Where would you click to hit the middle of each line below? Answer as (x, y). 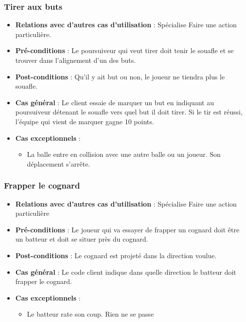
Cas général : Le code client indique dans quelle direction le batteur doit (126, 272)
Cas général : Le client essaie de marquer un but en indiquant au (114, 102)
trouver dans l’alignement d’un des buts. (76, 60)
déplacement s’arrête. (59, 163)
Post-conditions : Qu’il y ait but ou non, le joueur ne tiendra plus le (120, 76)
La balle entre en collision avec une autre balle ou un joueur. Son (124, 154)
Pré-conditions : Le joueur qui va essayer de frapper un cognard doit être (127, 229)
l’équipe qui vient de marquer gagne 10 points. (85, 121)
